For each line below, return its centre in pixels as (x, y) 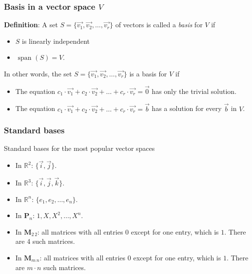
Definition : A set (31, 25)
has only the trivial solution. (194, 91)
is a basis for (148, 73)
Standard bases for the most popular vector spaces (79, 148)
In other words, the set (38, 73)
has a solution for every (187, 108)
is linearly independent (56, 41)
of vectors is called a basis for (159, 25)
